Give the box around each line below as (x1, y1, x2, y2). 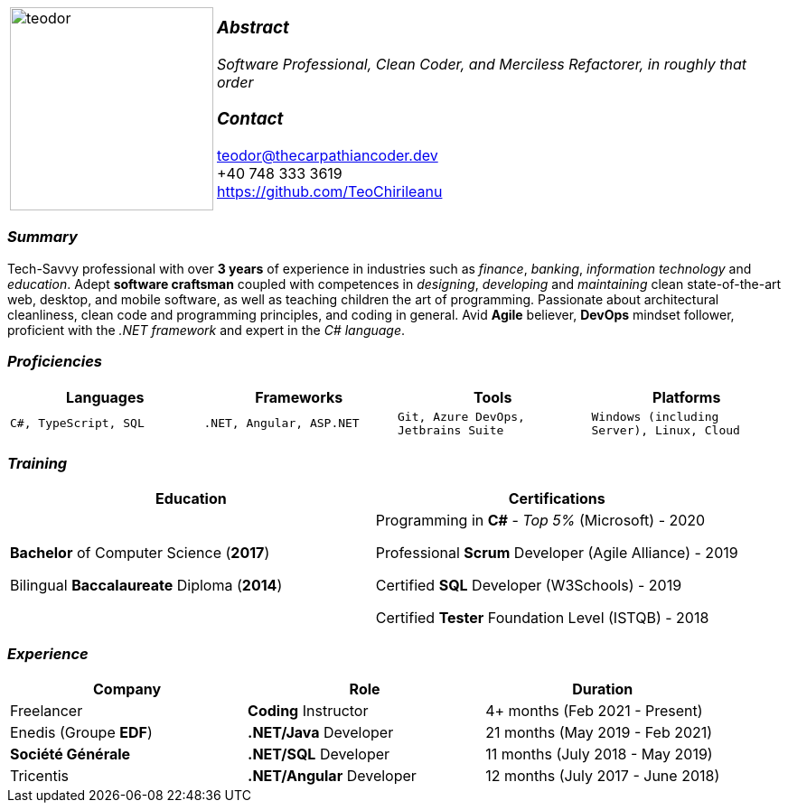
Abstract (217, 17, 289, 39)
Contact (217, 107, 284, 129)
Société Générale (10, 745, 131, 763)
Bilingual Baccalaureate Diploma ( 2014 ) (10, 576, 283, 595)
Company (92, 680, 162, 698)
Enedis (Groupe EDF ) (10, 723, 153, 741)
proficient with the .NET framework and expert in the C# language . (7, 321, 406, 338)
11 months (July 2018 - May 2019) (485, 745, 713, 763)
